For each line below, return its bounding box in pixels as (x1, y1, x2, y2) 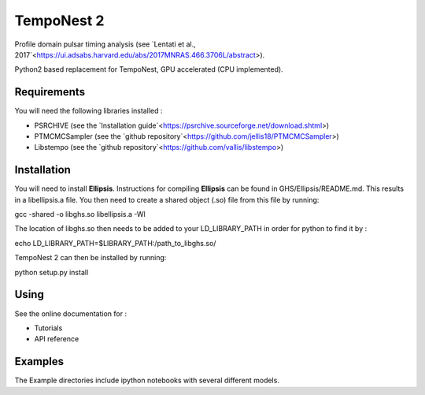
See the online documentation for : (14, 308, 128, 319)
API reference (34, 334, 79, 344)
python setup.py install (14, 267, 89, 277)
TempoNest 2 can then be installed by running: (14, 253, 167, 263)
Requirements (14, 85, 86, 99)
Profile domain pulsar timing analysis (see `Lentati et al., (14, 39, 196, 49)
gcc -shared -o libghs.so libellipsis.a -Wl (14, 210, 146, 219)
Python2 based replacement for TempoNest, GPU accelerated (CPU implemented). (14, 65, 283, 74)
